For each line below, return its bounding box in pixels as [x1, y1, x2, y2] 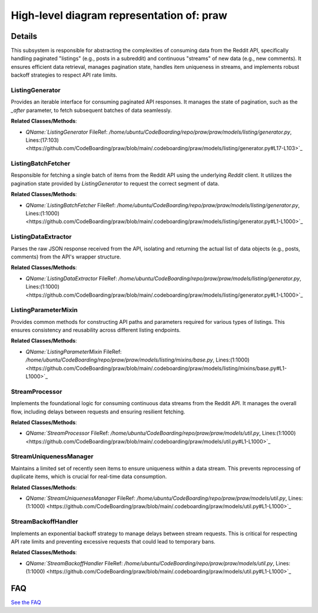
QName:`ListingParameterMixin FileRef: [25, 348, 122, 355]
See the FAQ [11, 599, 41, 606]
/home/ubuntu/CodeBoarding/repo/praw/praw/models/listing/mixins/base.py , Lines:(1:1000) [25, 356, 250, 363]
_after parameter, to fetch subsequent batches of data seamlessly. [11, 107, 172, 114]
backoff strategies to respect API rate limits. [11, 71, 118, 79]
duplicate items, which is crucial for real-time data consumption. [11, 473, 167, 480]
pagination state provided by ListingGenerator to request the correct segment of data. [11, 180, 220, 187]
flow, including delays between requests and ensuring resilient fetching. [11, 408, 185, 415]
